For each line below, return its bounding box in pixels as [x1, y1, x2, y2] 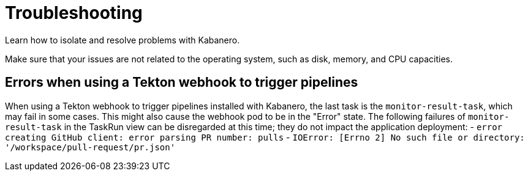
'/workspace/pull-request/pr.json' [5, 142, 176, 152]
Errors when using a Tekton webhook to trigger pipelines [5, 75, 358, 90]
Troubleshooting [5, 2, 143, 23]
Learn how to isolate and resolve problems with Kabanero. [5, 34, 240, 45]
